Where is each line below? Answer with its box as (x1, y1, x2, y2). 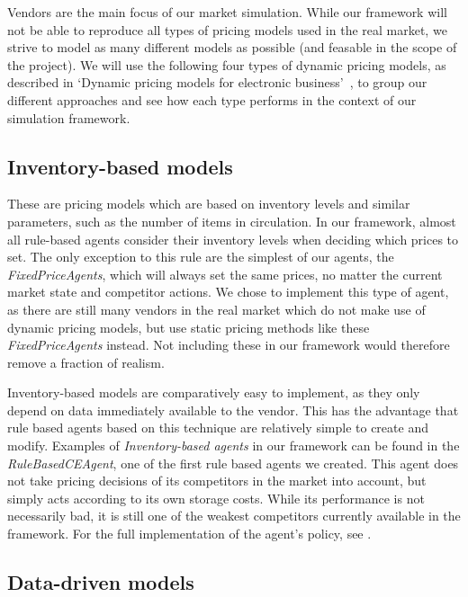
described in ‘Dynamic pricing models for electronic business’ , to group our (7, 73, 427, 92)
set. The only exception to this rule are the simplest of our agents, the (7, 247, 394, 266)
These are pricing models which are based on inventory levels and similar (7, 194, 410, 213)
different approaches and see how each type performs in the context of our (7, 90, 417, 109)
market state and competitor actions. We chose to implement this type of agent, (7, 282, 449, 301)
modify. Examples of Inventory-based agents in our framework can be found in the (7, 436, 460, 455)
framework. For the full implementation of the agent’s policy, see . (7, 524, 372, 543)
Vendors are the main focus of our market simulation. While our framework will (7, 3, 447, 21)
